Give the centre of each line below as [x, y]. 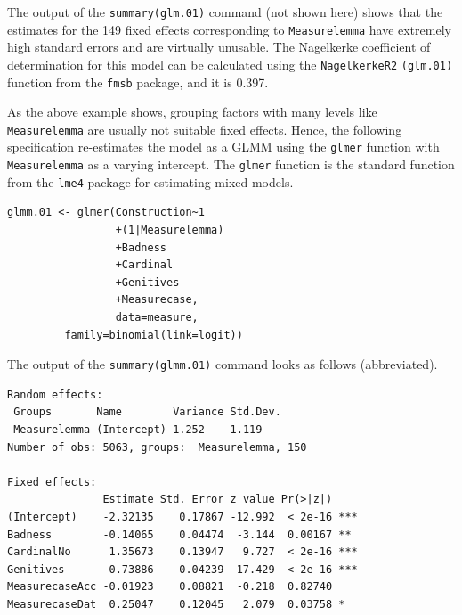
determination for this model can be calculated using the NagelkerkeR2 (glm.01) [230, 64]
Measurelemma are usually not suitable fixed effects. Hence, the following [205, 129]
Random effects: [55, 394]
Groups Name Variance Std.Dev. [147, 412]
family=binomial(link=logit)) [154, 335]
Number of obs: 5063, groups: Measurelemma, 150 [157, 447]
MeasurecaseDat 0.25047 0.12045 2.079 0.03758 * [176, 604]
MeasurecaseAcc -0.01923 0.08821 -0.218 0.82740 [170, 587]
